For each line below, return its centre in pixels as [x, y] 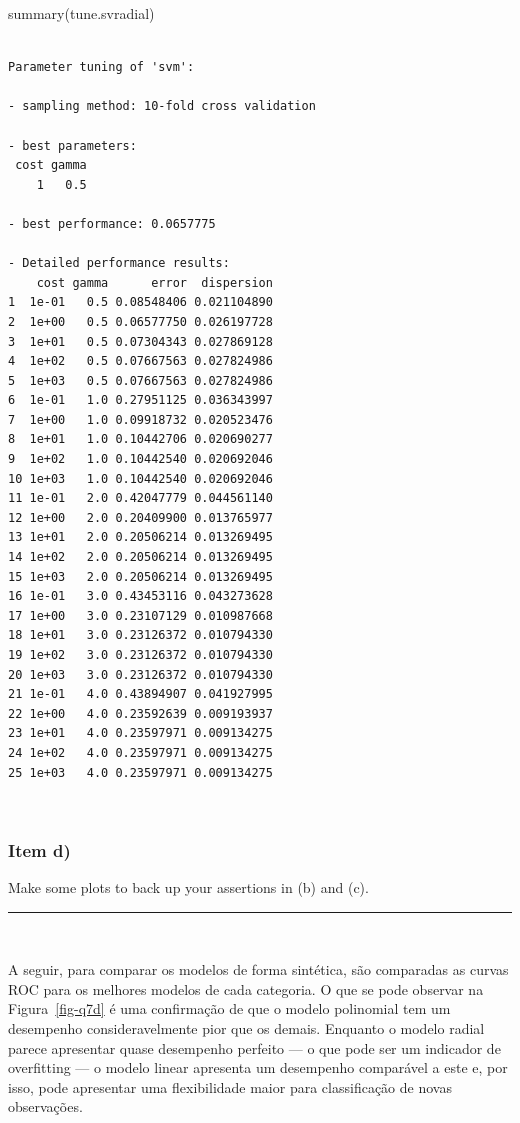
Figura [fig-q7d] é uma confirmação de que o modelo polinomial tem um [229, 1008]
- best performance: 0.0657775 [112, 223]
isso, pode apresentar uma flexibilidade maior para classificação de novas [230, 1086]
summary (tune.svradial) [81, 13]
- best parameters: [72, 145]
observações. [45, 1106]
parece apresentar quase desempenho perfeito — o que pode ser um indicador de [254, 1047]
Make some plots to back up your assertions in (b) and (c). [188, 886]
